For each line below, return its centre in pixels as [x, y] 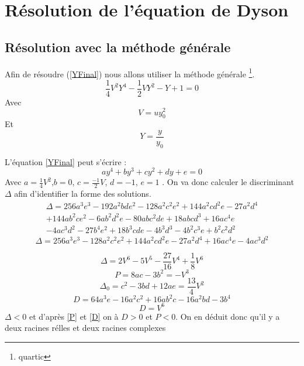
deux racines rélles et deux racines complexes [85, 328]
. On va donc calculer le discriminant [228, 182]
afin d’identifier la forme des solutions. [83, 194]
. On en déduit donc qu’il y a [228, 316]
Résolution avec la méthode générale [118, 47]
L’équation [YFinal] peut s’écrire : [66, 161]
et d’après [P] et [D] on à [74, 316]
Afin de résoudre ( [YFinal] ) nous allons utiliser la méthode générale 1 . [130, 73]
